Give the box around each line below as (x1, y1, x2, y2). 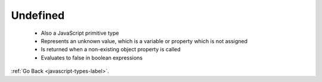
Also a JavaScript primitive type (41, 29, 119, 37)
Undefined (11, 9, 65, 22)
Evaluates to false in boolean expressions (41, 54, 143, 61)
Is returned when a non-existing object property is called (41, 46, 181, 53)
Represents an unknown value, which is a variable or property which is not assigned (41, 37, 247, 44)
